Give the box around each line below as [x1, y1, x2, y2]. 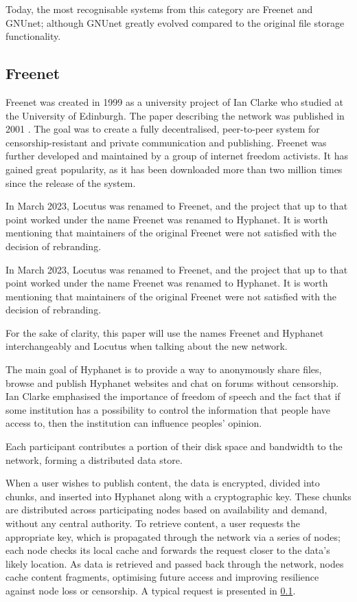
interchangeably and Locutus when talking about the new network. [5, 339, 288, 353]
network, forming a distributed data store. [5, 452, 183, 467]
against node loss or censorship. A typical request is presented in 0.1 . [5, 583, 296, 597]
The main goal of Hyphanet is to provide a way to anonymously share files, [5, 362, 322, 377]
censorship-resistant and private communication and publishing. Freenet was [5, 135, 327, 149]
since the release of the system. [5, 175, 136, 190]
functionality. [5, 29, 61, 43]
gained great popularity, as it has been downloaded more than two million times [5, 161, 343, 176]
